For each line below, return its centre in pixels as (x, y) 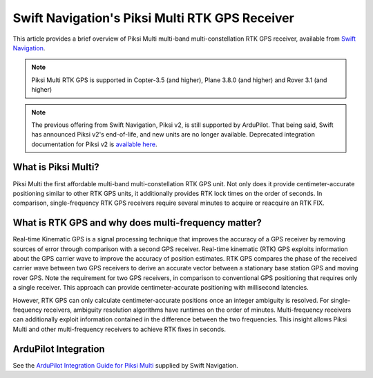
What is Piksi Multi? (56, 167)
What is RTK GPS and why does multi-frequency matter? (137, 223)
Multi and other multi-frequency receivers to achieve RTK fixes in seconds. (119, 329)
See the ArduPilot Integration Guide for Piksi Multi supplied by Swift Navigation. (125, 365)
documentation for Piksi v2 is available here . (94, 144)
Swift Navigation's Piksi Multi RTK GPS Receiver (154, 18)
